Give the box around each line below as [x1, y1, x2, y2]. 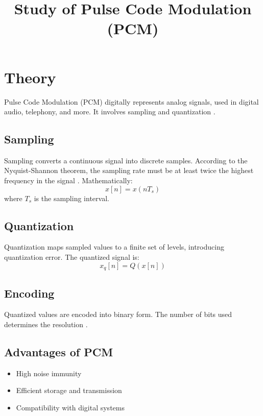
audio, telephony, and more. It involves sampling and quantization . [4, 106, 216, 117]
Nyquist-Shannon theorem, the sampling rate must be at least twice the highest [4, 165, 254, 176]
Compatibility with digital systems [16, 402, 125, 412]
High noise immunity [16, 368, 82, 378]
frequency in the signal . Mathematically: [4, 175, 133, 186]
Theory [4, 66, 56, 87]
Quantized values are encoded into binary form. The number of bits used [4, 309, 232, 320]
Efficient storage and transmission [16, 385, 122, 396]
